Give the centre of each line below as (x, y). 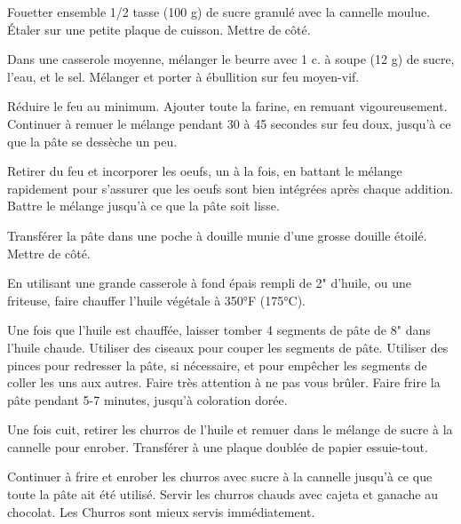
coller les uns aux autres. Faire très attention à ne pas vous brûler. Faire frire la (224, 382)
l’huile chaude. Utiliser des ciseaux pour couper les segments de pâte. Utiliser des (228, 347)
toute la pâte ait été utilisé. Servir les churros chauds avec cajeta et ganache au (223, 494)
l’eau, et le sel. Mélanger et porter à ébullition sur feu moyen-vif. (183, 76)
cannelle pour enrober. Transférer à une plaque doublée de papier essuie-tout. (218, 446)
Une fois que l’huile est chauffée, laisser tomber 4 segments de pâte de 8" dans (219, 330)
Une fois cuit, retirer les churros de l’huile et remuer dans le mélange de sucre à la (230, 429)
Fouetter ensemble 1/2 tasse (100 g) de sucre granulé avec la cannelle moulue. (219, 12)
